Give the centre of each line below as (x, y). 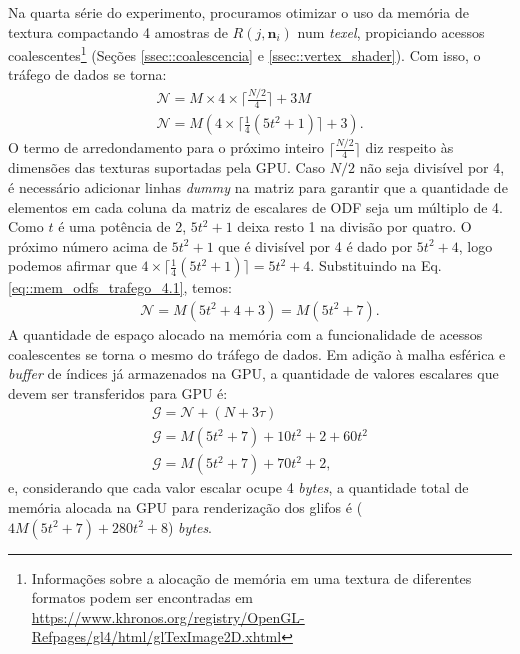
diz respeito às (409, 147)
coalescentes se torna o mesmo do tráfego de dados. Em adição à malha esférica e (257, 353)
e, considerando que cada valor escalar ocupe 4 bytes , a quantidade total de (238, 487)
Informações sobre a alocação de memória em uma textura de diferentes (251, 577)
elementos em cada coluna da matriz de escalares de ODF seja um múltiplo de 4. (255, 206)
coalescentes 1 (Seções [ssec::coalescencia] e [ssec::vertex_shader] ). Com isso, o (244, 53)
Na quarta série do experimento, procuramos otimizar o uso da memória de (238, 12)
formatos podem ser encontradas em (142, 597)
